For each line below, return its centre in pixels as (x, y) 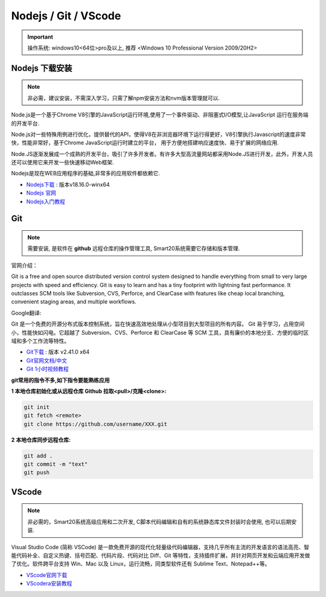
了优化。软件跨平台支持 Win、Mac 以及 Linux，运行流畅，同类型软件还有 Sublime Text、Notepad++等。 (141, 564)
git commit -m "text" (56, 464)
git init (37, 407)
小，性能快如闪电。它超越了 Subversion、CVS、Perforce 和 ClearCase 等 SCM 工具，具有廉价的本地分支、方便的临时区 (160, 332)
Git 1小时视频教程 (48, 369)
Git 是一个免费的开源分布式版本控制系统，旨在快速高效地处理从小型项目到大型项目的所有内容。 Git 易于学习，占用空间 (158, 324)
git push (37, 473)
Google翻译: (26, 313)
